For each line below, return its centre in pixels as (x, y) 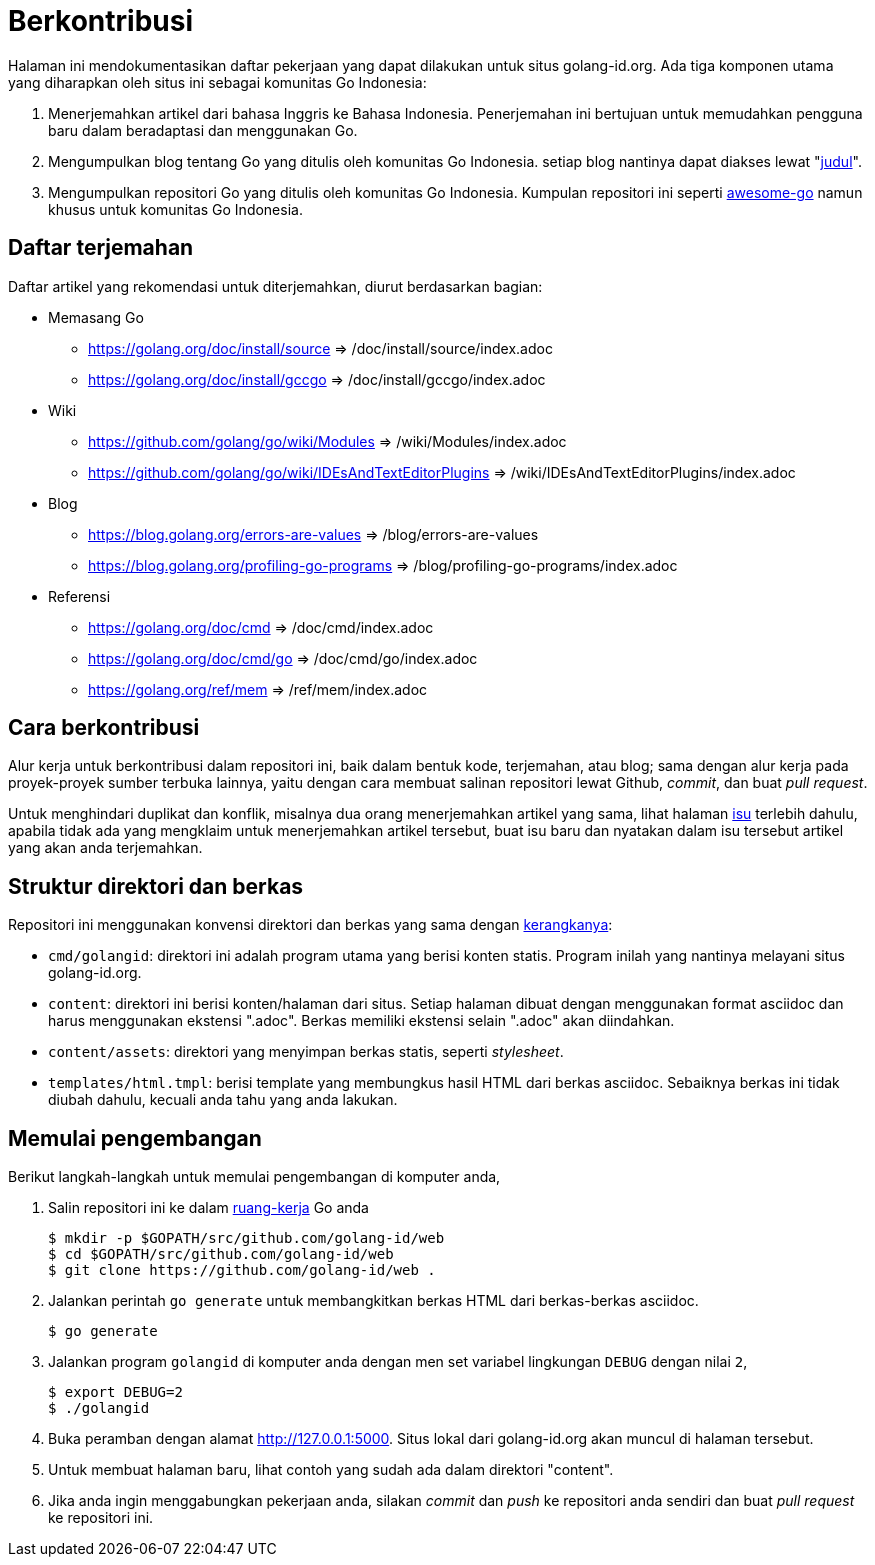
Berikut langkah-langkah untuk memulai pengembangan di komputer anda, (254, 1177)
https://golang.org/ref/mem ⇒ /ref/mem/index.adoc (258, 689)
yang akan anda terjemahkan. (105, 848)
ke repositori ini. (101, 1518)
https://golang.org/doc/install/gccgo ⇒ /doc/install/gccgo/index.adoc (317, 379)
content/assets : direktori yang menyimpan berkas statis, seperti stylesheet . (306, 1052)
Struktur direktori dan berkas (156, 886)
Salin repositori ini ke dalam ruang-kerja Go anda (208, 1208)
